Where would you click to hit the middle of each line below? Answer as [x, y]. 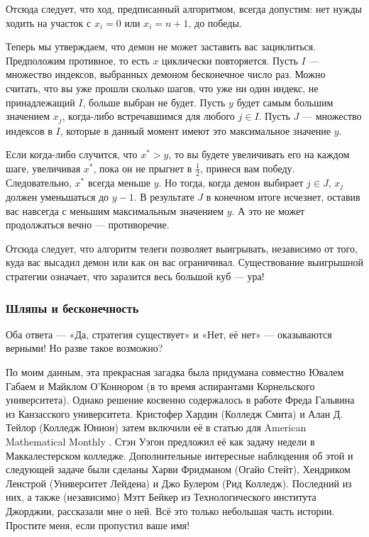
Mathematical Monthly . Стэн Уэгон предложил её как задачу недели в [160, 442]
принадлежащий [40, 102]
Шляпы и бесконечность [72, 308]
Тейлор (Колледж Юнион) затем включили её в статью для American [156, 427]
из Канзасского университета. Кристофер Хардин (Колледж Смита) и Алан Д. [175, 413]
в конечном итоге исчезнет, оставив [283, 197]
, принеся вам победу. [247, 168]
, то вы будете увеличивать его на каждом [259, 154]
